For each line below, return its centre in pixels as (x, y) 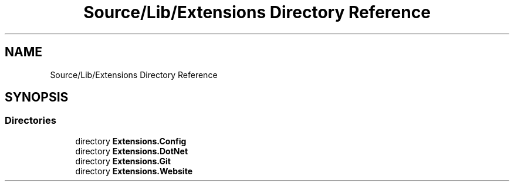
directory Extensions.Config (131, 141)
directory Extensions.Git (123, 161)
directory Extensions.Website (134, 171)
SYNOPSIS (37, 97)
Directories (31, 121)
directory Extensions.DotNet (132, 151)
